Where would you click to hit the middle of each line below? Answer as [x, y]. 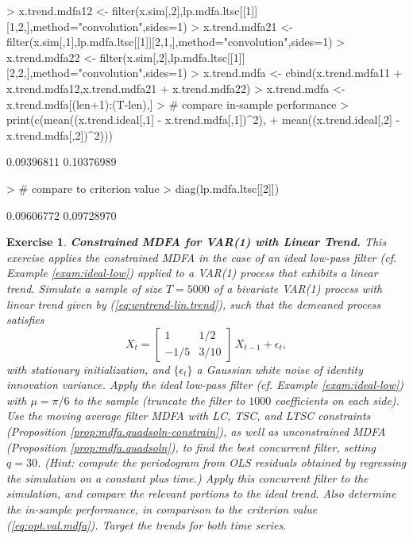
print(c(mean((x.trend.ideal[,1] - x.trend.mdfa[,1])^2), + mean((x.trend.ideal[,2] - [203, 119]
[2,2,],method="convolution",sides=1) [97, 73]
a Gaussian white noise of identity [280, 369]
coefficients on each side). [337, 400]
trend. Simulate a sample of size [84, 288]
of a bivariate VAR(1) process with [298, 288]
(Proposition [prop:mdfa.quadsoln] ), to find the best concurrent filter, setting [191, 447]
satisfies [25, 320]
